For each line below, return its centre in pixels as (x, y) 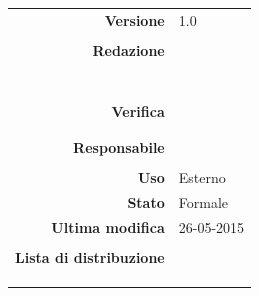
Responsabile (119, 146)
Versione (134, 19)
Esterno (202, 176)
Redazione (128, 49)
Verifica (138, 111)
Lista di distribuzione (90, 256)
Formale (203, 201)
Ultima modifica (108, 226)
